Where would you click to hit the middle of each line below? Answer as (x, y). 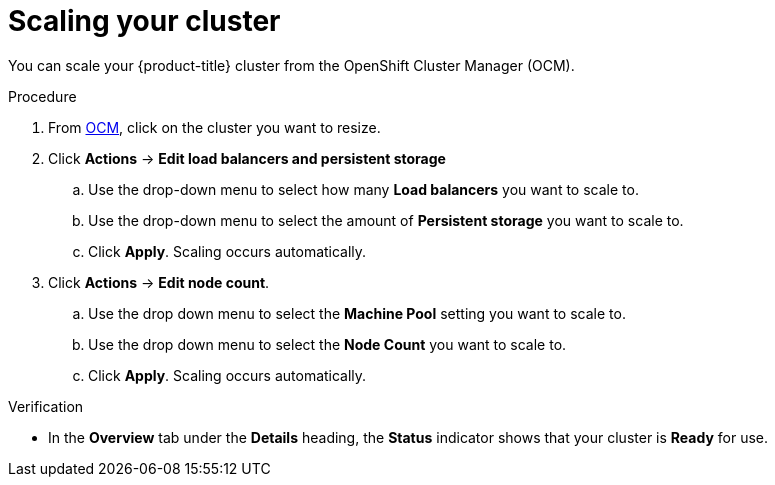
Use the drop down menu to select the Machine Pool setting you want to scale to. (357, 313)
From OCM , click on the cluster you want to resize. (214, 127)
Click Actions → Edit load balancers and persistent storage (247, 158)
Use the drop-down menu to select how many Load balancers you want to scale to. (363, 189)
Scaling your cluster (144, 21)
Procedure (42, 96)
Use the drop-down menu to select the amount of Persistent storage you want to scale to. (386, 220)
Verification (46, 406)
